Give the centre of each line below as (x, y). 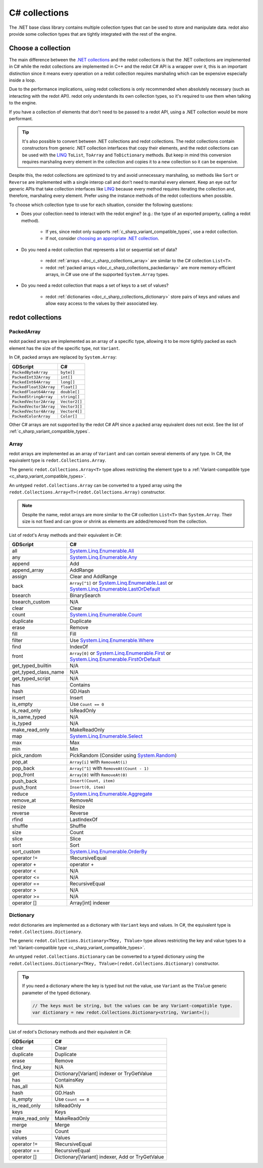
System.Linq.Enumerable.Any (103, 557)
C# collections (39, 13)
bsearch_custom (31, 602)
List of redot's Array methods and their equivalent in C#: (65, 535)
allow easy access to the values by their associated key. (102, 303)
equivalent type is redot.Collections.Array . (58, 460)
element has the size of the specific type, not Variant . (65, 348)
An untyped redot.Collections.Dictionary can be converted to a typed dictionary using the (107, 956)
